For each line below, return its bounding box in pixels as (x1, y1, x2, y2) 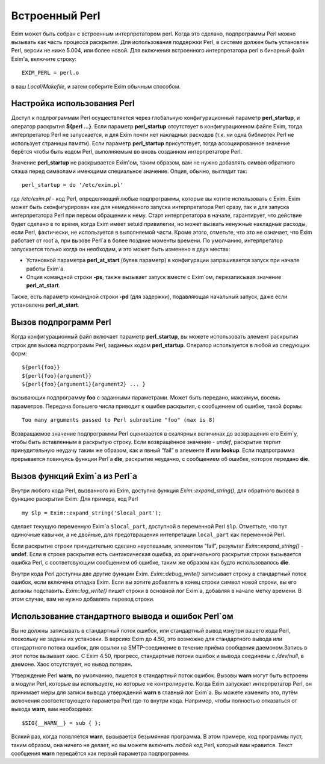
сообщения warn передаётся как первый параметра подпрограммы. (11, 750, 190, 757)
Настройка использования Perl (11, 98, 135, 108)
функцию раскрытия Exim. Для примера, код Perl (11, 495, 138, 503)
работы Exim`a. (26, 265, 66, 272)
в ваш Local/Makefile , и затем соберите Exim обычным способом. (11, 83, 181, 90)
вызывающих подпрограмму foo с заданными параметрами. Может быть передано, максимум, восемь (11, 394, 280, 401)
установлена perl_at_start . (11, 301, 79, 308)
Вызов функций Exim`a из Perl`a (11, 471, 138, 481)
